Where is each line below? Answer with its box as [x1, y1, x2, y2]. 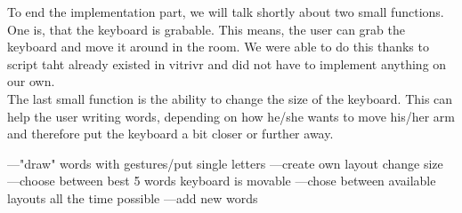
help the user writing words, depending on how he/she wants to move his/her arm [7, 106, 456, 125]
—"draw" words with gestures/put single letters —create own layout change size [7, 154, 443, 172]
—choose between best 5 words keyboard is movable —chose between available [7, 171, 436, 190]
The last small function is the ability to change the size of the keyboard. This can [7, 89, 453, 107]
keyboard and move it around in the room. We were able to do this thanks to [7, 37, 429, 56]
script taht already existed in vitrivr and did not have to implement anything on [7, 54, 447, 73]
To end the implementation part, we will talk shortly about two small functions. [7, 3, 444, 20]
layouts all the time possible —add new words [7, 188, 258, 207]
